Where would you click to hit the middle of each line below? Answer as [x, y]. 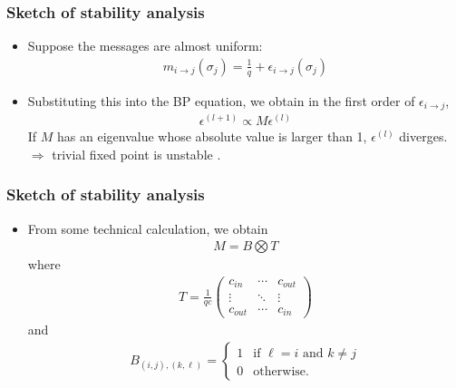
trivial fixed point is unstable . [136, 154]
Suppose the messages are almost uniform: [145, 46]
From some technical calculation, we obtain [148, 228]
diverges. [423, 136]
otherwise [280, 371]
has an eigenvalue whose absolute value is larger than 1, [212, 136]
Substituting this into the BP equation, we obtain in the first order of [221, 100]
